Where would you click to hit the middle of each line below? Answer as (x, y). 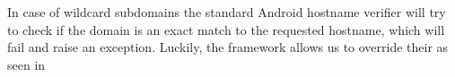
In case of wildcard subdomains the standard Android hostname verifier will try (227, 12)
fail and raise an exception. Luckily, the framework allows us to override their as (228, 47)
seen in (26, 64)
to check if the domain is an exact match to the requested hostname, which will (226, 29)
